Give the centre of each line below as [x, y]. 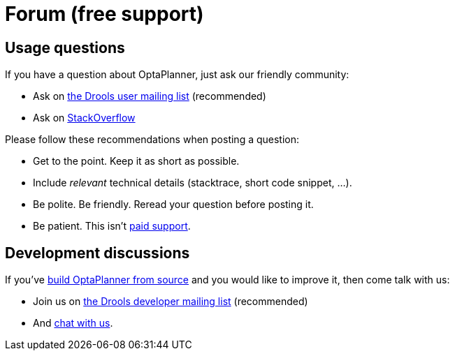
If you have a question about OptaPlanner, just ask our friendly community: [177, 75]
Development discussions [97, 253]
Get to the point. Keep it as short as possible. [136, 161]
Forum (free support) [104, 14]
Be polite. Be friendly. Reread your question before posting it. [173, 205]
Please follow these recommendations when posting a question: [152, 140]
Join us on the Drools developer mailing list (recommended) [171, 302]
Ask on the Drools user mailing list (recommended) [150, 96]
